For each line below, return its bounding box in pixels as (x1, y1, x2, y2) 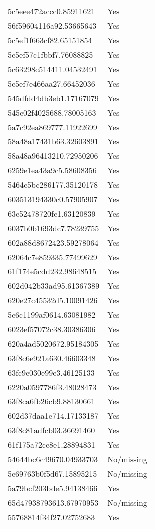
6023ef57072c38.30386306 (8, 323, 96, 335)
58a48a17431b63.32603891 (8, 135, 99, 147)
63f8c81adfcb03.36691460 (8, 424, 95, 436)
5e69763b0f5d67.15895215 (8, 468, 97, 479)
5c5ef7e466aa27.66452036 (8, 78, 95, 89)
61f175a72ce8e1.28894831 (8, 439, 95, 450)
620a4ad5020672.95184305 (8, 338, 99, 349)
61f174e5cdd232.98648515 (8, 265, 97, 277)
